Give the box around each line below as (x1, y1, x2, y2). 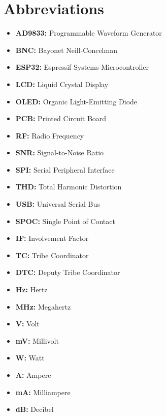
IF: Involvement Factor (15, 233, 89, 243)
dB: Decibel (15, 404, 54, 414)
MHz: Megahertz (15, 301, 71, 312)
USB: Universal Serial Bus (15, 199, 100, 209)
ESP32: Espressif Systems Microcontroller (15, 62, 149, 72)
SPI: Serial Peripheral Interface (15, 164, 115, 175)
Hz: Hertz (15, 284, 48, 295)
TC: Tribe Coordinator (15, 249, 89, 260)
